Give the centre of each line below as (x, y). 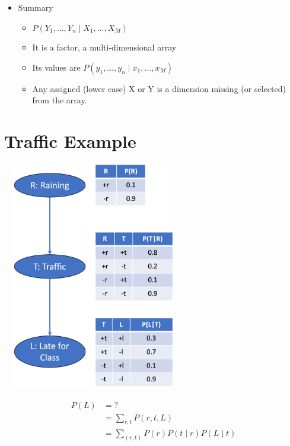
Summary (36, 7)
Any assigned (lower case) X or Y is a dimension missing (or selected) (159, 88)
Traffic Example (70, 141)
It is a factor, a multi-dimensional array (104, 47)
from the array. (60, 100)
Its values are (56, 67)
